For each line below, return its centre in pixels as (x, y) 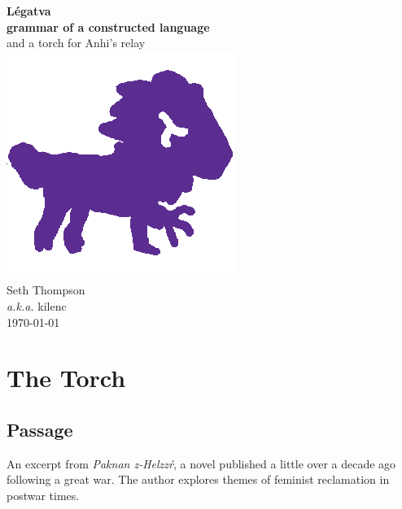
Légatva (29, 11)
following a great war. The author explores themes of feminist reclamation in (198, 479)
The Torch (66, 378)
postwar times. (43, 495)
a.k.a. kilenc (37, 305)
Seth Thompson (46, 290)
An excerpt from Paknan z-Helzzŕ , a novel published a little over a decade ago (201, 463)
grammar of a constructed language (108, 26)
